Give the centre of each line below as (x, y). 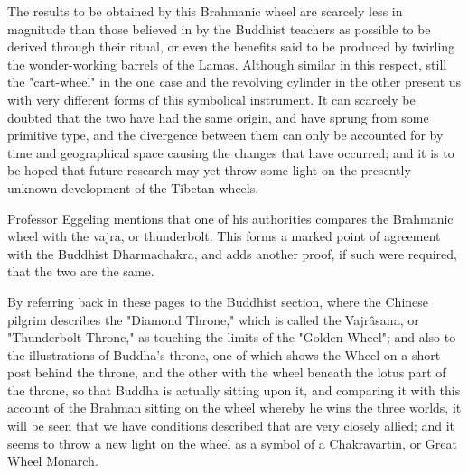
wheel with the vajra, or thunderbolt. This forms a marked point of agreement (224, 236)
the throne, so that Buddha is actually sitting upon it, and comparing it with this (234, 390)
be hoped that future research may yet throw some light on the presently (209, 170)
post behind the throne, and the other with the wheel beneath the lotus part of (227, 372)
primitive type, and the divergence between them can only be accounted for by (225, 135)
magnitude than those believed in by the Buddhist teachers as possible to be (219, 28)
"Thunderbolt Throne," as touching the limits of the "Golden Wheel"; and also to (232, 337)
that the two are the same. (81, 271)
